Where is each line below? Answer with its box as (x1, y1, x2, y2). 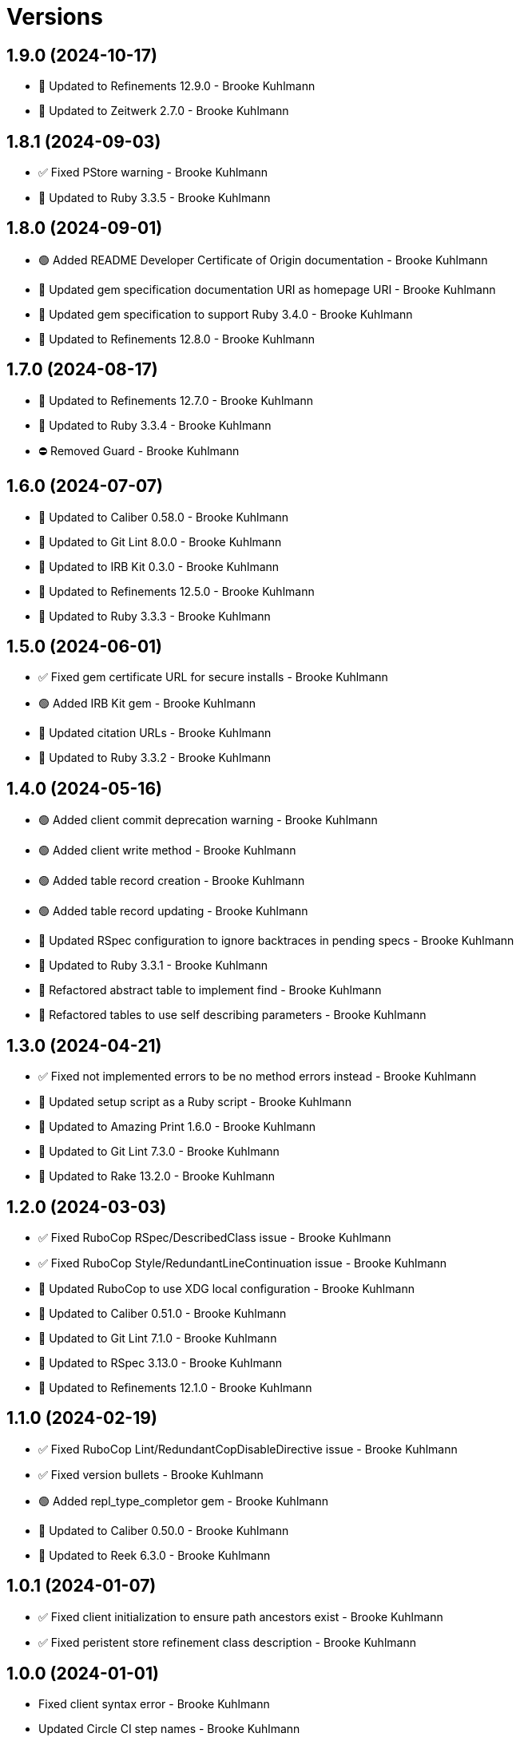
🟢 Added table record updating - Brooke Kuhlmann (38, 904, 308, 918)
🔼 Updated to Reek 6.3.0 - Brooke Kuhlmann (38, 1548, 271, 1562)
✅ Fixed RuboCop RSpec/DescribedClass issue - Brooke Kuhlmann (38, 1230, 391, 1244)
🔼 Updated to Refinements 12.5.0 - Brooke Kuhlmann (38, 584, 315, 598)
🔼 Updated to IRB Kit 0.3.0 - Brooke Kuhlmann (38, 559, 280, 573)
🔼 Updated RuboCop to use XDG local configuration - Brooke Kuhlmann (38, 1281, 415, 1295)
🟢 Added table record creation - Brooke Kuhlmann (38, 874, 305, 888)
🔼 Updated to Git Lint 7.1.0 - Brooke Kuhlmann (38, 1331, 277, 1345)
